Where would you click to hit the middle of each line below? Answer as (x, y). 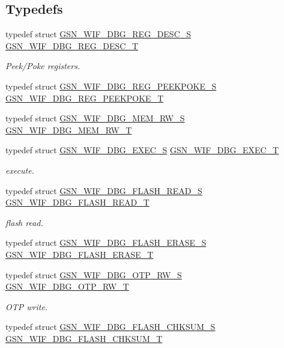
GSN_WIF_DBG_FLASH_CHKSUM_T (84, 338)
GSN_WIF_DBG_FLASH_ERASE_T (80, 254)
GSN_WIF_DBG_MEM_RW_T (69, 130)
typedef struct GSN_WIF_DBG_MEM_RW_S (95, 118)
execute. (20, 170)
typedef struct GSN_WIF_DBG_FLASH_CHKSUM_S (110, 327)
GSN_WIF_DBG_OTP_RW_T (67, 286)
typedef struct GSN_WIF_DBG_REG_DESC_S (98, 34)
